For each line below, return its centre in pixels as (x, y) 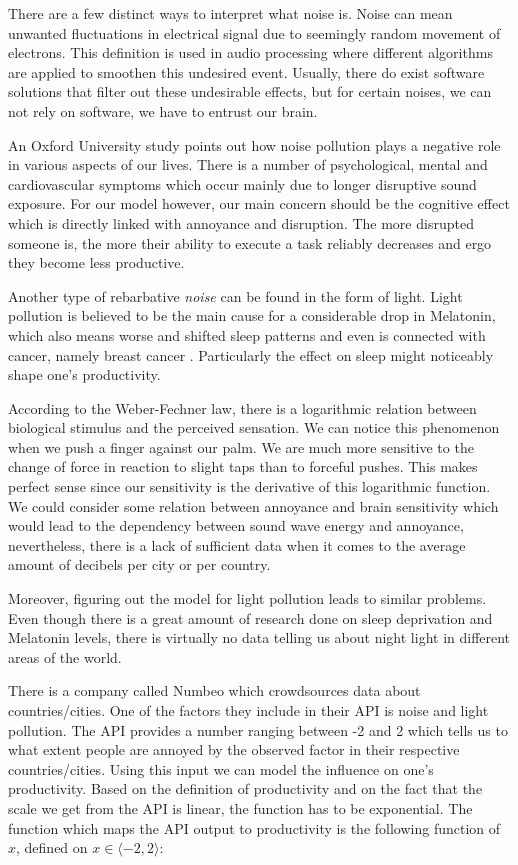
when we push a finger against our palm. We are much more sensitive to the (241, 446)
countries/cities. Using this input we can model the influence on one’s (221, 768)
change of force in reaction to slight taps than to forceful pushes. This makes (243, 466)
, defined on (52, 847)
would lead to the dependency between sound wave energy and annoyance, (236, 525)
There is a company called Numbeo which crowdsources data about (214, 690)
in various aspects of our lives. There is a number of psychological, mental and (248, 164)
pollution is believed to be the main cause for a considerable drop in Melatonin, (252, 315)
